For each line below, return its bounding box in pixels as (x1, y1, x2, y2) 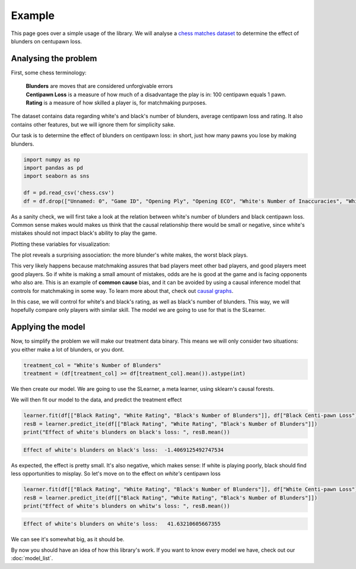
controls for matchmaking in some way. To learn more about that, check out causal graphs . (11, 287, 234, 294)
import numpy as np (23, 156, 80, 163)
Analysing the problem (11, 53, 97, 64)
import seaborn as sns (23, 173, 90, 179)
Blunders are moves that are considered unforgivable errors (26, 83, 173, 90)
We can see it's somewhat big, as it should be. (11, 535, 125, 543)
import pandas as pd (23, 164, 83, 171)
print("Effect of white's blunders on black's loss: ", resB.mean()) (23, 429, 230, 436)
